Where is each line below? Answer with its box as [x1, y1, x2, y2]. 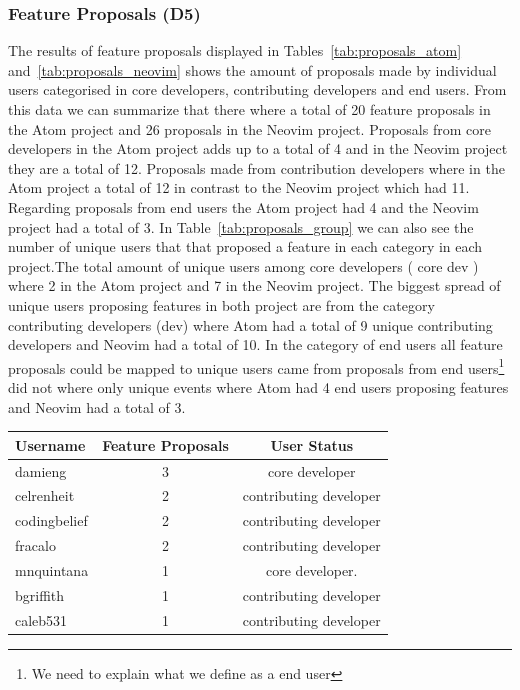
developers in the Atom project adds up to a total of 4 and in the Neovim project [8, 138, 508, 159]
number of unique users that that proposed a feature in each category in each [8, 236, 483, 257]
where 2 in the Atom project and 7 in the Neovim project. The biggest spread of [8, 275, 501, 296]
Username [15, 434, 86, 455]
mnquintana [15, 559, 89, 580]
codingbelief [15, 510, 88, 531]
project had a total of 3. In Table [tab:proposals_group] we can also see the [8, 216, 474, 237]
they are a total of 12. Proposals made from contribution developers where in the [8, 157, 505, 178]
